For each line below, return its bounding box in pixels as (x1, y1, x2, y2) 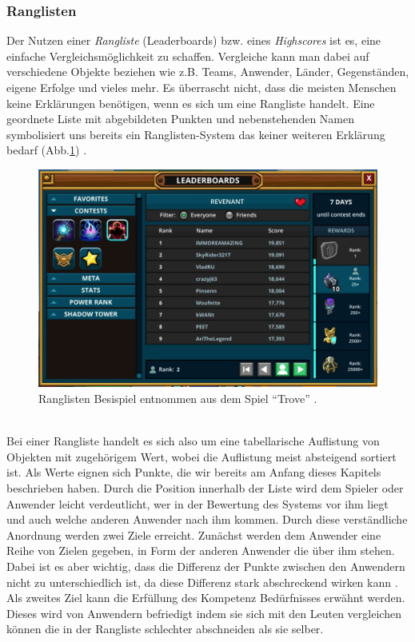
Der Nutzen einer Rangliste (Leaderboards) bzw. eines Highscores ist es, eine (6, 32, 381, 49)
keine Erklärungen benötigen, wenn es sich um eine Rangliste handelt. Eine (6, 94, 375, 111)
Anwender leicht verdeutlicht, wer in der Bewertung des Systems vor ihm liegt (6, 495, 389, 512)
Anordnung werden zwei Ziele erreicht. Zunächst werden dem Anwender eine (6, 526, 381, 543)
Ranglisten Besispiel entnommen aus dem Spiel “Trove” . (38, 390, 317, 407)
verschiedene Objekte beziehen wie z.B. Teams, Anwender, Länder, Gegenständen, (6, 63, 409, 80)
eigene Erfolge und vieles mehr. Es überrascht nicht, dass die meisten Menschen (6, 79, 397, 95)
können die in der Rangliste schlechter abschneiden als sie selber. (6, 620, 324, 637)
